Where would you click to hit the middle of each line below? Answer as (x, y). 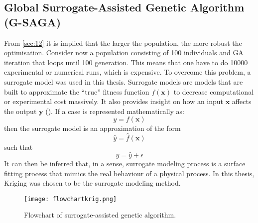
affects (242, 101)
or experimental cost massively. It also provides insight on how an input (114, 101)
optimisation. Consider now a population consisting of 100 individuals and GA (124, 53)
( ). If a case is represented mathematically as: (115, 111)
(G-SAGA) (33, 22)
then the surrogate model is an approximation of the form (92, 128)
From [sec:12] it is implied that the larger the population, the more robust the (123, 43)
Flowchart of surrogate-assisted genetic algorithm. (100, 215)
